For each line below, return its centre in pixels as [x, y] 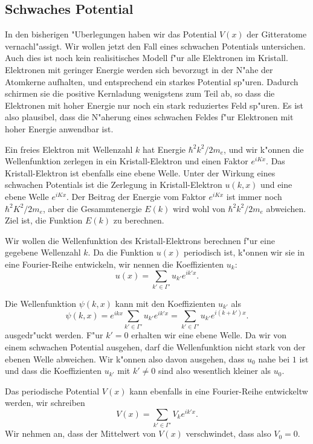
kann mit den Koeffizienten [165, 303]
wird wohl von [199, 208]
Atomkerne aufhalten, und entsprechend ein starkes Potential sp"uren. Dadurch [152, 81]
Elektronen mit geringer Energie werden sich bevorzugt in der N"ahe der [139, 69]
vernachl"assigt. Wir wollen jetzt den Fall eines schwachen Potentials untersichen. [155, 46]
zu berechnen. [139, 220]
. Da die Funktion [121, 252]
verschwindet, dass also [228, 433]
